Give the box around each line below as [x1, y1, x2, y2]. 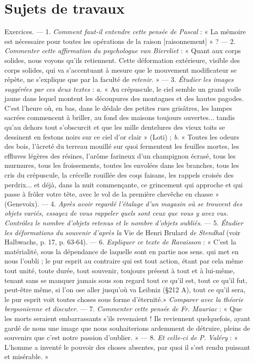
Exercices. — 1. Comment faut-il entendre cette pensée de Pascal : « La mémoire [4, 26, 246, 37]
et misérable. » [4, 351, 49, 362]
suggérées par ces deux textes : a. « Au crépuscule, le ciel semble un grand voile [4, 83, 241, 94]
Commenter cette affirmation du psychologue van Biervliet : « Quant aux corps [4, 45, 241, 56]
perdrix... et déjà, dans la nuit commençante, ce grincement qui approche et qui [4, 179, 243, 189]
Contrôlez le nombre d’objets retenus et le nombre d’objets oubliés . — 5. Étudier [4, 218, 243, 227]
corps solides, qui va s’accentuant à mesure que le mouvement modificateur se [4, 64, 237, 75]
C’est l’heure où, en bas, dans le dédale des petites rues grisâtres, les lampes [4, 102, 232, 113]
